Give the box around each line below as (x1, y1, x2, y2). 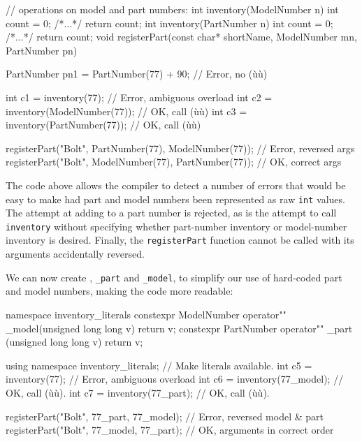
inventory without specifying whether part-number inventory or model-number (6, 219, 347, 233)
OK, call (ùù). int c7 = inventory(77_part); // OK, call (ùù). (6, 385, 270, 399)
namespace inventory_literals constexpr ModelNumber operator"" (6, 307, 287, 321)
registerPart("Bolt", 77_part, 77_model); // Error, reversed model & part (6, 408, 324, 423)
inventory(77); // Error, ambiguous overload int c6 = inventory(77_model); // (6, 371, 344, 386)
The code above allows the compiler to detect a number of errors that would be (6, 177, 346, 192)
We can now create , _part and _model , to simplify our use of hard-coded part (6, 270, 342, 284)
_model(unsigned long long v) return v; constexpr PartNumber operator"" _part (6, 321, 353, 335)
